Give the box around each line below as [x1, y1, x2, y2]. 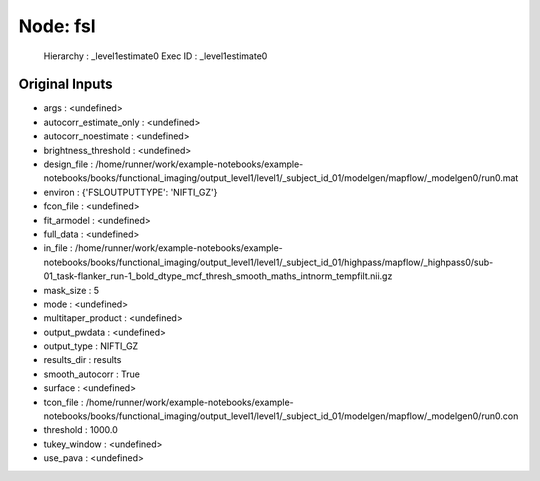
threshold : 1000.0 [43, 424, 119, 436]
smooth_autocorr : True [43, 368, 140, 380]
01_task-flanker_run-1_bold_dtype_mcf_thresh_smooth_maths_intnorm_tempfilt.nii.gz [43, 270, 393, 282]
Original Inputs [18, 76, 113, 93]
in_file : [43, 242, 74, 254]
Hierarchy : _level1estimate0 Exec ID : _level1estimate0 [43, 50, 268, 62]
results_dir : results [43, 354, 122, 366]
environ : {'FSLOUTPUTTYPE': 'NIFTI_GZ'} [43, 186, 218, 198]
